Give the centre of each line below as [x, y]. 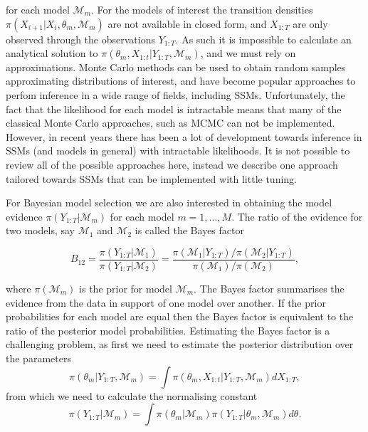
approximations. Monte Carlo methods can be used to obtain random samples [176, 67]
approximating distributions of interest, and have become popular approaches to [181, 81]
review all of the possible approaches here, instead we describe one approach [172, 164]
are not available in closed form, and [187, 23]
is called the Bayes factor [189, 230]
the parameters [38, 358]
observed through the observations [80, 39]
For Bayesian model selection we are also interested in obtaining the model [169, 202]
